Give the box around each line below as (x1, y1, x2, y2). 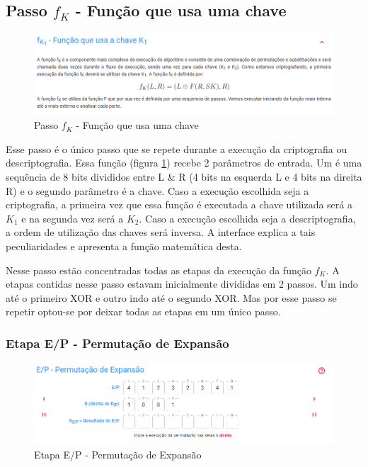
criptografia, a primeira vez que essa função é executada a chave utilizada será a (6, 197, 352, 212)
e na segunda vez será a (21, 210, 124, 225)
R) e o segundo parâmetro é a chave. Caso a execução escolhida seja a (6, 183, 309, 198)
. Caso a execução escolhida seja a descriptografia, (139, 210, 356, 225)
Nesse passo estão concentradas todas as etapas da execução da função (6, 262, 311, 277)
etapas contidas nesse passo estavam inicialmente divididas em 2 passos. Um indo (6, 276, 358, 291)
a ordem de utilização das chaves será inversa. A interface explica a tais (6, 225, 316, 240)
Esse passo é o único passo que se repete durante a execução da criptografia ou (6, 141, 347, 156)
